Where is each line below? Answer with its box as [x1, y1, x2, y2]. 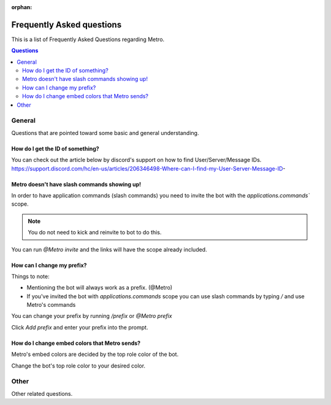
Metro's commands [26, 301, 76, 309]
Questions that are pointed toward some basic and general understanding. [11, 129, 199, 136]
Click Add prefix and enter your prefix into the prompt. [11, 323, 148, 331]
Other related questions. [11, 390, 73, 397]
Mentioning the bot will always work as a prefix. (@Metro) [26, 284, 173, 291]
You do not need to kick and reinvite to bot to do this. [28, 229, 162, 236]
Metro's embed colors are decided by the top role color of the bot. [11, 350, 179, 358]
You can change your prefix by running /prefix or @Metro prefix [11, 312, 172, 320]
